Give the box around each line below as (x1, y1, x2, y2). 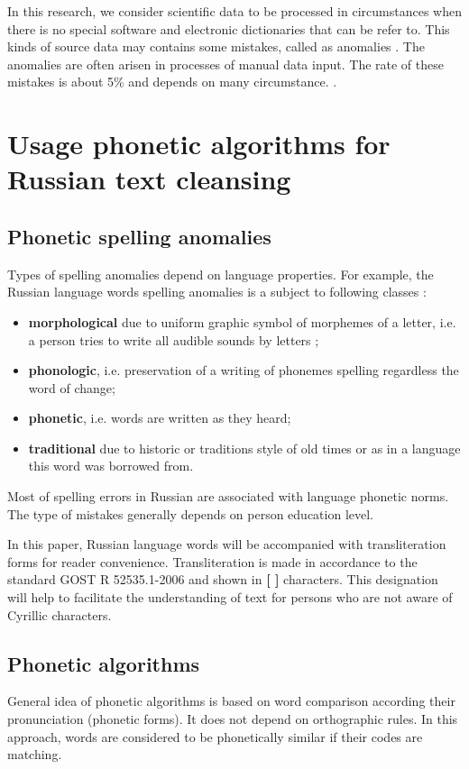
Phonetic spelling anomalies (7, 222, 271, 250)
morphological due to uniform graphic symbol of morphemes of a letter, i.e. (28, 312, 456, 331)
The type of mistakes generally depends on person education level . (7, 504, 373, 523)
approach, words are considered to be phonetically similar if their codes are (7, 727, 423, 746)
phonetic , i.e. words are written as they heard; (28, 408, 291, 427)
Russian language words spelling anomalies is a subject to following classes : (7, 282, 427, 301)
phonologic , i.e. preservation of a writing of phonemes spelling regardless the (28, 361, 459, 380)
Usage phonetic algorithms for (7, 125, 391, 162)
